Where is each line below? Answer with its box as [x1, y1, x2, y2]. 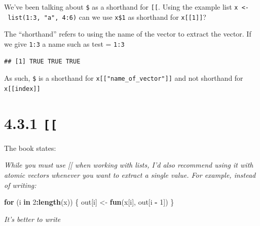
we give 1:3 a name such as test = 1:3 [4, 38, 125, 49]
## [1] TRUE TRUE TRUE [4, 57, 81, 65]
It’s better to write [4, 213, 61, 224]
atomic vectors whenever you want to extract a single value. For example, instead [4, 169, 256, 180]
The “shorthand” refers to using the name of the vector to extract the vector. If [4, 28, 251, 39]
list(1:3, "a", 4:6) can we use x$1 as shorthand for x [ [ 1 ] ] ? [8, 11, 206, 22]
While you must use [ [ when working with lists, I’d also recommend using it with [4, 159, 253, 170]
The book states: [4, 142, 56, 153]
